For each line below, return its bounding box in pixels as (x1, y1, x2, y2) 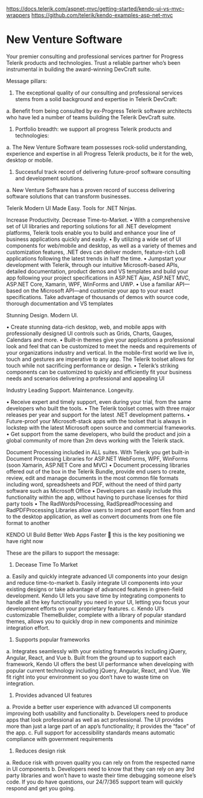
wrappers (6, 12, 30, 19)
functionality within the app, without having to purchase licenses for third (6, 493, 188, 501)
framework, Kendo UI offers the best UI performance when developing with (6, 660, 194, 668)
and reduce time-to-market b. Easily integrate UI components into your (6, 579, 183, 586)
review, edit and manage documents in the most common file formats (6, 474, 179, 481)
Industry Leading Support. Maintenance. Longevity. (6, 386, 134, 394)
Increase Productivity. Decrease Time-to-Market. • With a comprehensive (6, 216, 190, 223)
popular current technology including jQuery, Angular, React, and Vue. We (6, 667, 190, 674)
